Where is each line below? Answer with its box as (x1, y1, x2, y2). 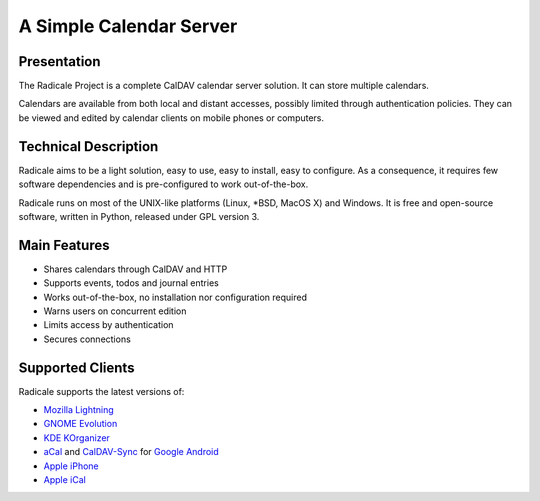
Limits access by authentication (43, 319, 174, 331)
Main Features (18, 236, 110, 254)
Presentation (18, 53, 101, 70)
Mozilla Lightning (43, 404, 114, 416)
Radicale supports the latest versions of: (18, 385, 185, 397)
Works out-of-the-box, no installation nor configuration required (43, 291, 308, 303)
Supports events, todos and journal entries (43, 277, 219, 289)
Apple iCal (43, 474, 87, 486)
